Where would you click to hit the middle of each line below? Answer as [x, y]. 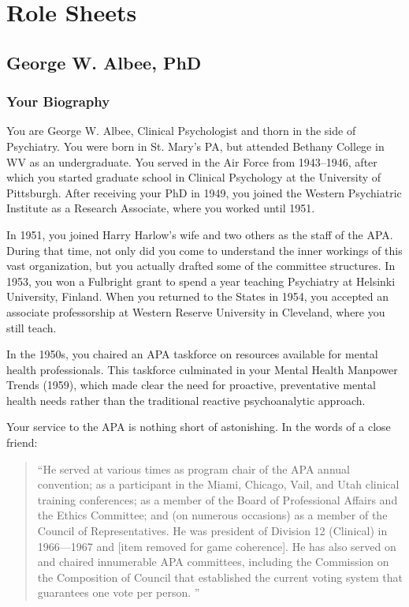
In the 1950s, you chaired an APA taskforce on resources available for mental [192, 354]
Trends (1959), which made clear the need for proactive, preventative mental [191, 385]
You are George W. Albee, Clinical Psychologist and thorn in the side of [181, 131]
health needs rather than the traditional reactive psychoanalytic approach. [186, 400]
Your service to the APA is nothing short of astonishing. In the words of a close [199, 427]
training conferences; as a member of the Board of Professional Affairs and [218, 499]
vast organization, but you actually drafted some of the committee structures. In [201, 266]
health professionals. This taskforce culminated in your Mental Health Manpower [202, 369]
